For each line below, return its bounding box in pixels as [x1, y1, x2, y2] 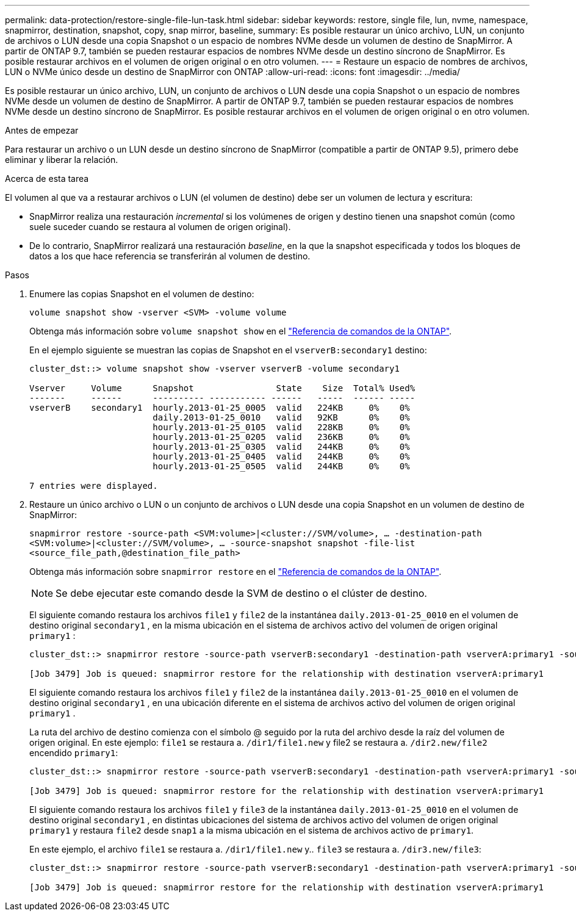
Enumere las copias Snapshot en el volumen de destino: [29, 289, 254, 299]
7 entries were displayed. [29, 481, 158, 491]
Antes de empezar [5, 125, 79, 135]
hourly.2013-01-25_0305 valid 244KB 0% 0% [153, 442, 410, 452]
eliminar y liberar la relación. [5, 154, 118, 165]
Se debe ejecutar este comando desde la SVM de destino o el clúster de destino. [56, 587, 427, 599]
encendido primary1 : [29, 748, 118, 758]
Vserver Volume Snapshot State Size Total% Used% [29, 383, 416, 393]
